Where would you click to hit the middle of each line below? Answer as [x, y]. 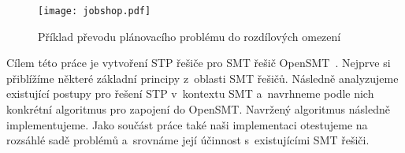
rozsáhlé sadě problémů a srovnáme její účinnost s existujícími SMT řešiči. [188, 140]
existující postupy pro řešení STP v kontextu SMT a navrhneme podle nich [190, 93]
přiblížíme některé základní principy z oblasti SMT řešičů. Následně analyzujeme [202, 78]
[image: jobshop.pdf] [95, 11]
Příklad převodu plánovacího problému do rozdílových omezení [189, 36]
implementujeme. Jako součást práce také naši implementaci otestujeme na [187, 124]
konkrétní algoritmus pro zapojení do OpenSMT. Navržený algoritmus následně [198, 109]
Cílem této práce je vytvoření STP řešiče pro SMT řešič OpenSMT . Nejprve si [199, 63]
